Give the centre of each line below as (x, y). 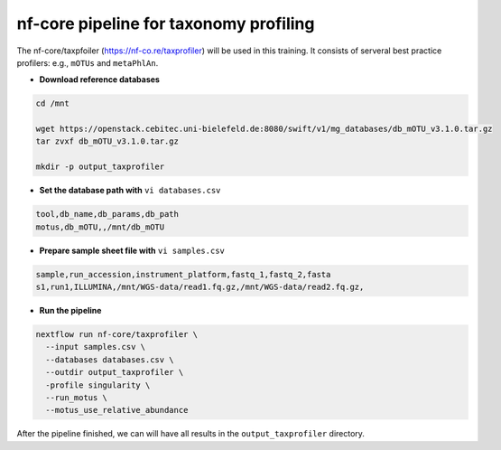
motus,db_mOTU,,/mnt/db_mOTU (100, 227)
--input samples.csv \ (96, 347)
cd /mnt (52, 103)
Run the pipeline (70, 310)
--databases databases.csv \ (110, 360)
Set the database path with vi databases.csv (130, 191)
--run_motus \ (77, 397)
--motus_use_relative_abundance (117, 410)
